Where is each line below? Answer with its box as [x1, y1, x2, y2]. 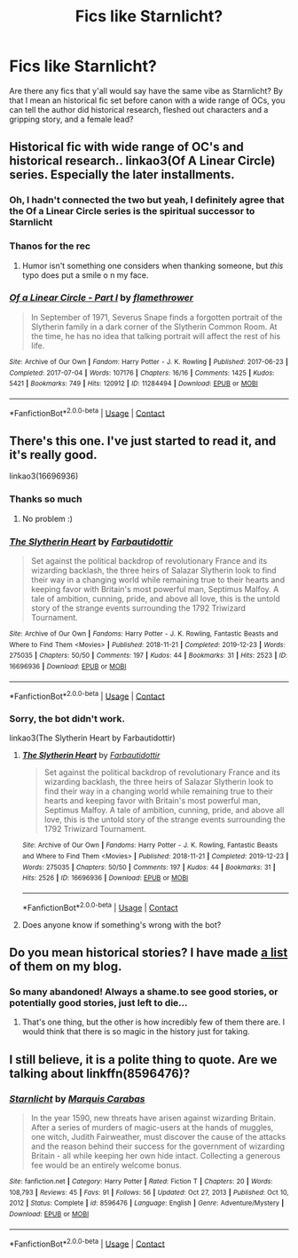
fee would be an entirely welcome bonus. [30, 1160, 182, 1171]
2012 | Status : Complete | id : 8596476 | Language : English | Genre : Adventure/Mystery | [9, 1199, 285, 1208]
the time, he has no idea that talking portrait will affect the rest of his [30, 330, 281, 341]
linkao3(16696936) [9, 471, 79, 481]
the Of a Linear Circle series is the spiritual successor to [9, 205, 255, 218]
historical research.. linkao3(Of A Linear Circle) [9, 154, 276, 169]
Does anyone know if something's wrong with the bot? [21, 919, 222, 930]
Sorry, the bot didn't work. [9, 713, 126, 725]
